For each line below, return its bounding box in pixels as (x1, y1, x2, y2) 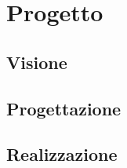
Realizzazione (6, 142, 118, 166)
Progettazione (6, 96, 122, 120)
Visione (6, 49, 67, 74)
